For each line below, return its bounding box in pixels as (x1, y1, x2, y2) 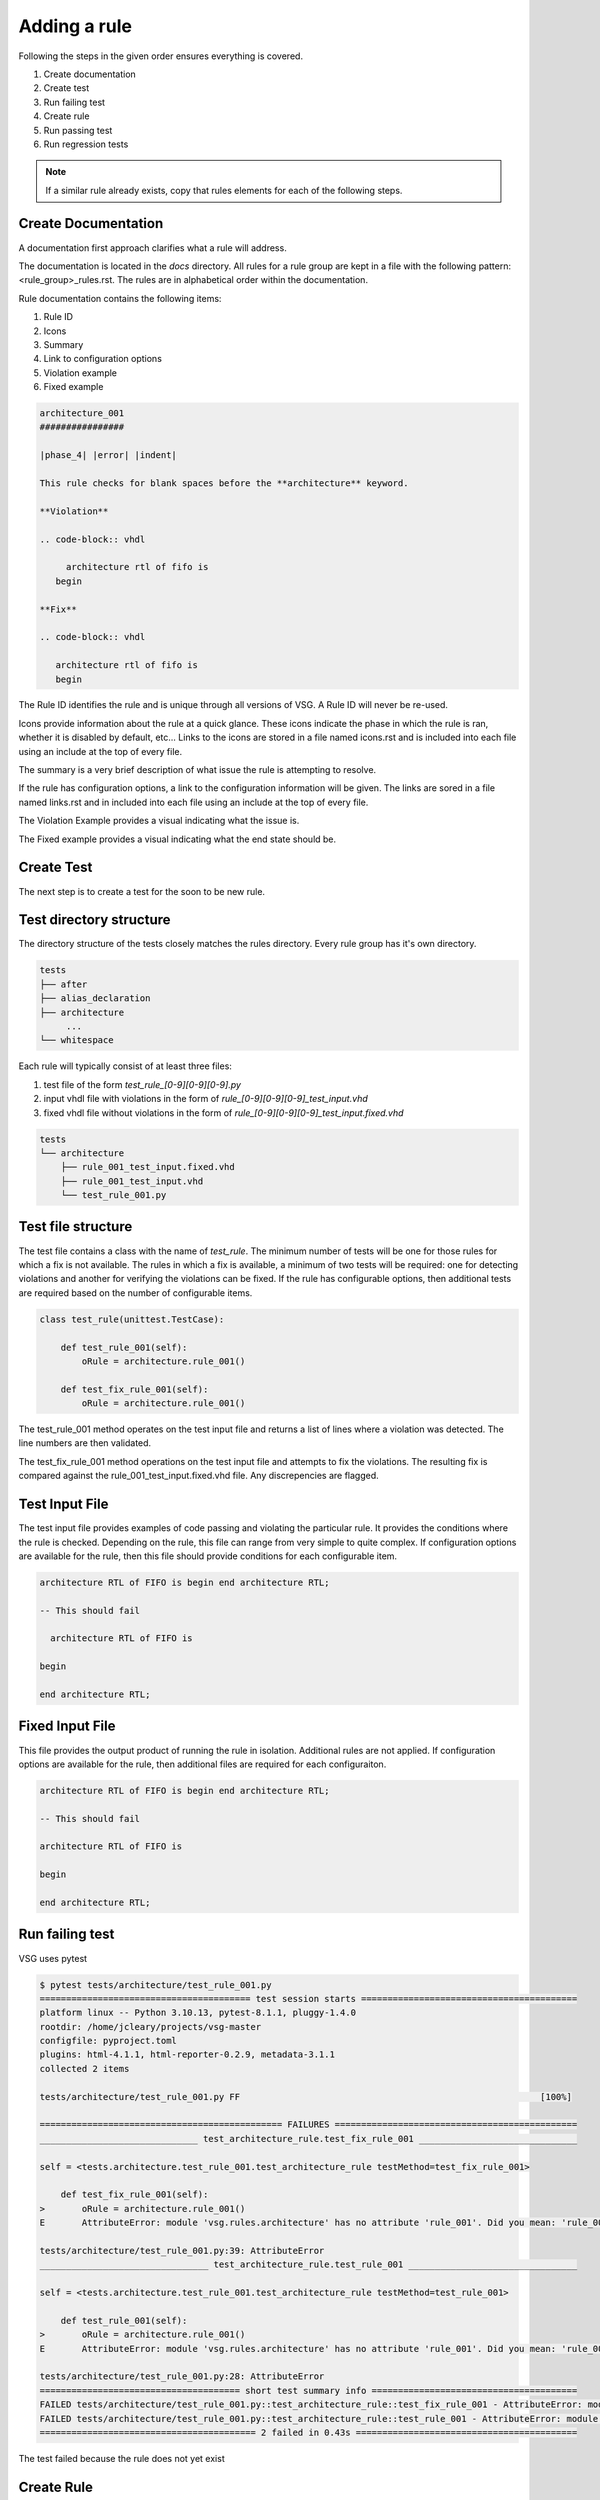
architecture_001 (39, 408, 125, 419)
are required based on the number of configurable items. (18, 1286, 253, 1299)
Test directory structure (18, 911, 171, 929)
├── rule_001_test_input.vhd (60, 1175, 204, 1187)
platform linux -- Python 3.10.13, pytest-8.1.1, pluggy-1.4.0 (39, 2007, 357, 2019)
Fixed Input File (18, 1718, 116, 1735)
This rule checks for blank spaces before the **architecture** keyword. (39, 478, 409, 489)
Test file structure (18, 1218, 133, 1235)
